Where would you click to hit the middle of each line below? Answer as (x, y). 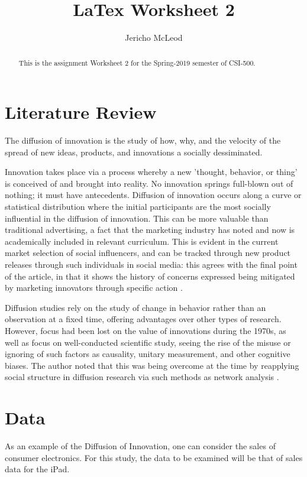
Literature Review (81, 112)
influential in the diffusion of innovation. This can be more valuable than (137, 218)
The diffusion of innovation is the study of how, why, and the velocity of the (143, 140)
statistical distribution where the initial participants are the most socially (138, 207)
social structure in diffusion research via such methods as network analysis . (142, 377)
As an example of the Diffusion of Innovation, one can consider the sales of (140, 446)
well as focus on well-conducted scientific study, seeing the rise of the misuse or (148, 342)
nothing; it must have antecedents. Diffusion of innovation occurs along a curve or (153, 195)
